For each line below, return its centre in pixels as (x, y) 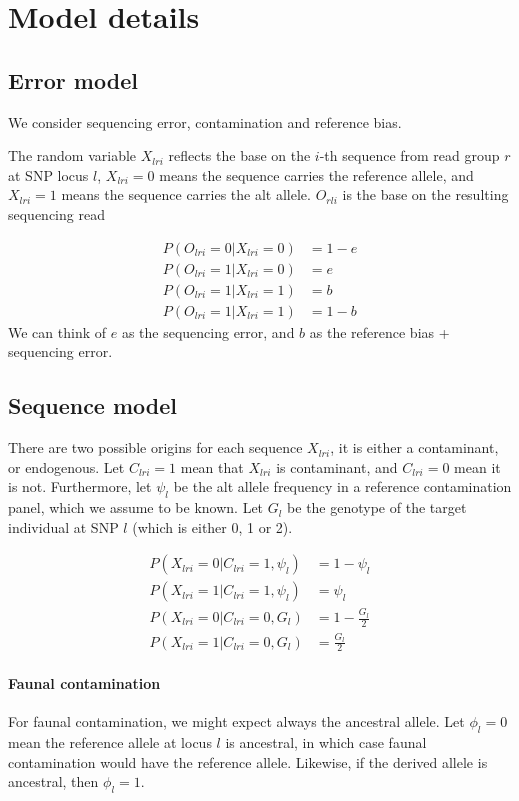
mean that (212, 466)
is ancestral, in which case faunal (326, 742)
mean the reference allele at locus (110, 742)
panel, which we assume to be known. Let (136, 507)
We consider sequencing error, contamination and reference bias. (205, 121)
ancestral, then (53, 781)
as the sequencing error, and (208, 331)
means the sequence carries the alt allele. (186, 194)
